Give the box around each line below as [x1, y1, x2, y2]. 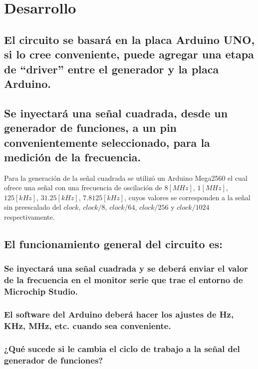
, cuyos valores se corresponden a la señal [124, 192, 251, 202]
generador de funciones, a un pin [4, 120, 177, 135]
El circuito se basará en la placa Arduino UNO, [4, 31, 255, 47]
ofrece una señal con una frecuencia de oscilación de [4, 182, 162, 193]
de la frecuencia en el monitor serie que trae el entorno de [4, 274, 243, 286]
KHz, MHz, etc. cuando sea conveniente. [4, 319, 171, 332]
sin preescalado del [4, 202, 61, 212]
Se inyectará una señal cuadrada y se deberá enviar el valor [4, 262, 248, 275]
